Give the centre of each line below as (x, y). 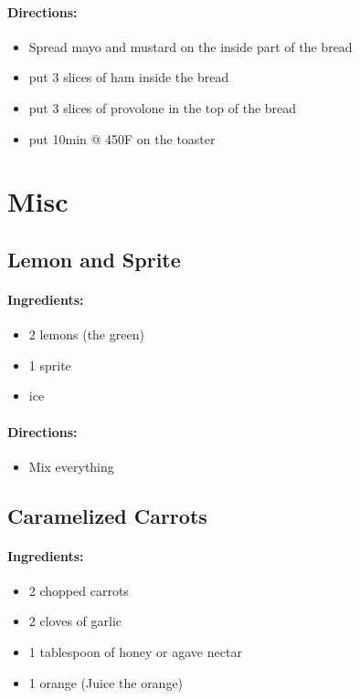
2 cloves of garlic (75, 621)
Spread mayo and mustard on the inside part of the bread (191, 46)
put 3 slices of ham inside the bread (129, 77)
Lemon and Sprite (94, 259)
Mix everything (71, 466)
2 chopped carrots (79, 590)
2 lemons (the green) (86, 334)
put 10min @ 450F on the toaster (122, 138)
